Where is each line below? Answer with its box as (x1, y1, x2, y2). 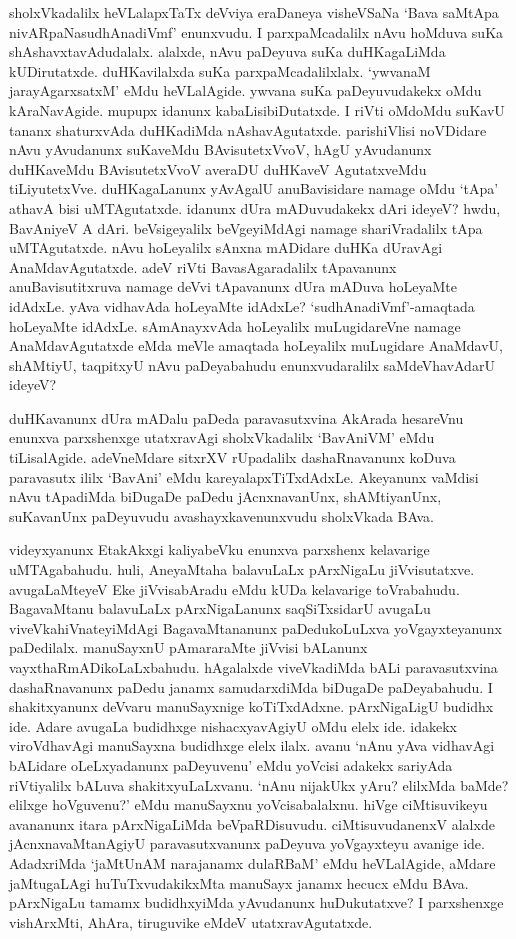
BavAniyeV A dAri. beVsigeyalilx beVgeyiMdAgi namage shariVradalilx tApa (9, 217, 483, 238)
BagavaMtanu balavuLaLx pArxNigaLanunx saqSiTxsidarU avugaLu (9, 598, 431, 619)
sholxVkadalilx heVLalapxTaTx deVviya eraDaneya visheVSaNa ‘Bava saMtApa (9, 2, 499, 22)
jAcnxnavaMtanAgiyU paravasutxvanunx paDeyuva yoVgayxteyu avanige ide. (9, 833, 485, 854)
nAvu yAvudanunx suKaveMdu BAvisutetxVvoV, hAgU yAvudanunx (9, 139, 432, 160)
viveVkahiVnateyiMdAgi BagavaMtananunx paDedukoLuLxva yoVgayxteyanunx (9, 617, 502, 638)
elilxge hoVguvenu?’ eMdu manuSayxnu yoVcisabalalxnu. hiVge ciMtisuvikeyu (9, 794, 488, 815)
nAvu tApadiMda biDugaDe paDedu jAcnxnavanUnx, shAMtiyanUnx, (9, 486, 442, 507)
